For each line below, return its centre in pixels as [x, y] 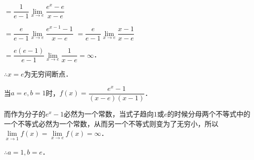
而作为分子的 [25, 114]
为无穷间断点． [48, 74]
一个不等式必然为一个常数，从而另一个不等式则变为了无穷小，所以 [111, 123]
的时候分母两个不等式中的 [209, 114]
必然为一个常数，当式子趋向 [109, 114]
